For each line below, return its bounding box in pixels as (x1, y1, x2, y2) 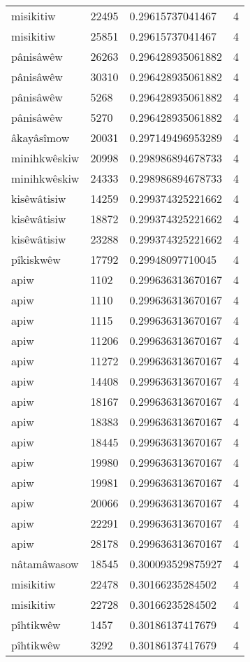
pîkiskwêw (11, 251, 61, 267)
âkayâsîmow (11, 129, 70, 146)
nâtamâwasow (11, 556, 79, 572)
